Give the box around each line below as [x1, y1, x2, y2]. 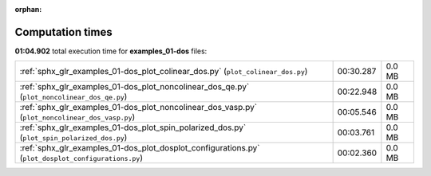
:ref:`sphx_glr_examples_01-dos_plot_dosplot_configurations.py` [19, 143, 260, 154]
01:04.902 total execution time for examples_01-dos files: [14, 46, 208, 56]
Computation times [14, 25, 113, 39]
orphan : [14, 5, 42, 14]
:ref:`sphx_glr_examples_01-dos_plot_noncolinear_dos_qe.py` [19, 81, 250, 92]
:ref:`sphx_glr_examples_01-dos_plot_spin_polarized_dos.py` [19, 122, 247, 133]
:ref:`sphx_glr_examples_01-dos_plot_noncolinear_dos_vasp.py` [19, 102, 258, 113]
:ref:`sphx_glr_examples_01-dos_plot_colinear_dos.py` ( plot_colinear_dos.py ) [19, 66, 308, 77]
